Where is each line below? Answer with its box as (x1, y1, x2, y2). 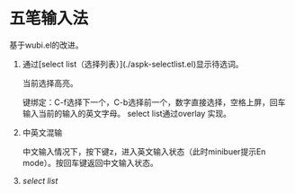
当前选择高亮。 (22, 77, 78, 88)
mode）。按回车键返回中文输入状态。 (22, 157, 159, 168)
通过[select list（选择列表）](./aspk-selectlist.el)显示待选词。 (22, 58, 245, 69)
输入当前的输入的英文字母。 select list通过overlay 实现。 (22, 108, 232, 118)
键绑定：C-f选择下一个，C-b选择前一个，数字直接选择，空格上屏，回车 (22, 96, 286, 108)
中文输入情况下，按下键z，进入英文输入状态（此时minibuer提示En (22, 145, 266, 157)
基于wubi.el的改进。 (9, 39, 84, 50)
